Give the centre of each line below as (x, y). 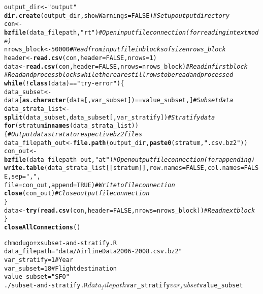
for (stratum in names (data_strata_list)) (71, 126)
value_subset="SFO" (37, 277)
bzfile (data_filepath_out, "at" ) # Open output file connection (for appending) (130, 159)
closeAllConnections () (42, 228)
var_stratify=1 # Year (39, 260)
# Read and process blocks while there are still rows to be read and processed (119, 75)
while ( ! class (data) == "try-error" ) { (64, 83)
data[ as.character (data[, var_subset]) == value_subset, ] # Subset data (119, 100)
